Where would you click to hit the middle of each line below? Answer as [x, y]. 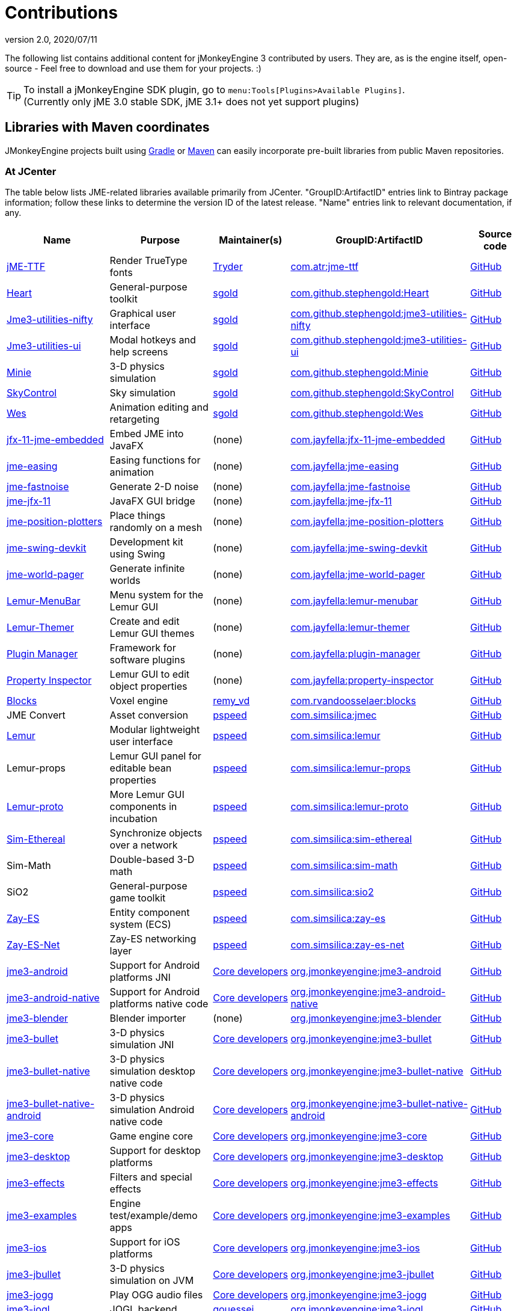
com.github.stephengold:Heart [360, 293]
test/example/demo [154, 1216]
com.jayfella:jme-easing [345, 466]
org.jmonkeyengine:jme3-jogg [359, 1295]
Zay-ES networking [153, 939]
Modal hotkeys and [153, 340]
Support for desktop [155, 1151]
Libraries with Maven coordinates [107, 127]
